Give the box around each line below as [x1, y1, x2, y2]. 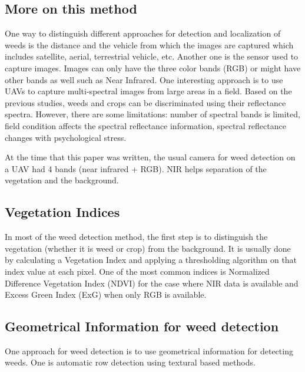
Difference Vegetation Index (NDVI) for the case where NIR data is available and [5, 276, 299, 289]
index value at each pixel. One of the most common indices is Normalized [5, 265, 270, 277]
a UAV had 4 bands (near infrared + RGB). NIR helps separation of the [5, 162, 267, 175]
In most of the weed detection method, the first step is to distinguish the [5, 231, 268, 243]
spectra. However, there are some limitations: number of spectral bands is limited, [5, 108, 300, 120]
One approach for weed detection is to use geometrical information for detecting [5, 344, 293, 357]
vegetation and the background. [5, 174, 119, 186]
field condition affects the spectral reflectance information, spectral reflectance [5, 119, 286, 131]
